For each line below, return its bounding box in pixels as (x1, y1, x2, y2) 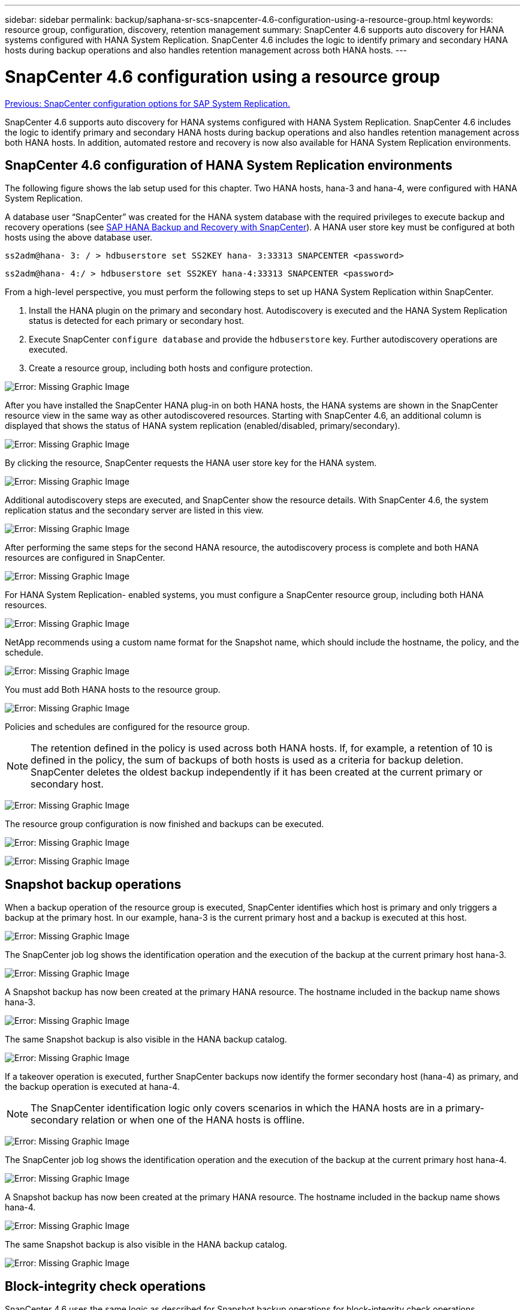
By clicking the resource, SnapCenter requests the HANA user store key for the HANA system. (5, 458, 377, 468)
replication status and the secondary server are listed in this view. (5, 505, 264, 516)
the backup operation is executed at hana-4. (5, 1081, 180, 1092)
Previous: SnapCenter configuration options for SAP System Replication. (5, 98, 290, 109)
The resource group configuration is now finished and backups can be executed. (5, 819, 324, 830)
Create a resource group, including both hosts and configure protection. (29, 363, 313, 374)
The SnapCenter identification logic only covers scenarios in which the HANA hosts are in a (31, 1102, 443, 1114)
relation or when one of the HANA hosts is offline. (81, 1114, 305, 1126)
